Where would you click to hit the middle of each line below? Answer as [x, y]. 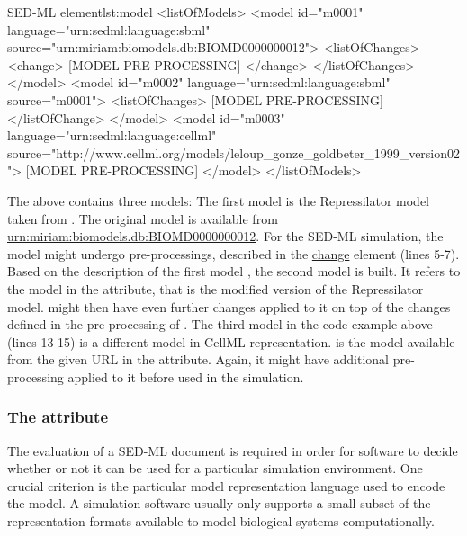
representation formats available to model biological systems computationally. [221, 521]
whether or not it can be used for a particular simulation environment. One [215, 468]
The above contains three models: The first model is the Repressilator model [218, 200]
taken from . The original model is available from [143, 218]
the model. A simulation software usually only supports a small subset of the [219, 503]
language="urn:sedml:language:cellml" [112, 135]
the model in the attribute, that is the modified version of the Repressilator [216, 288]
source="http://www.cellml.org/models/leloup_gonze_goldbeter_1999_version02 [234, 152]
